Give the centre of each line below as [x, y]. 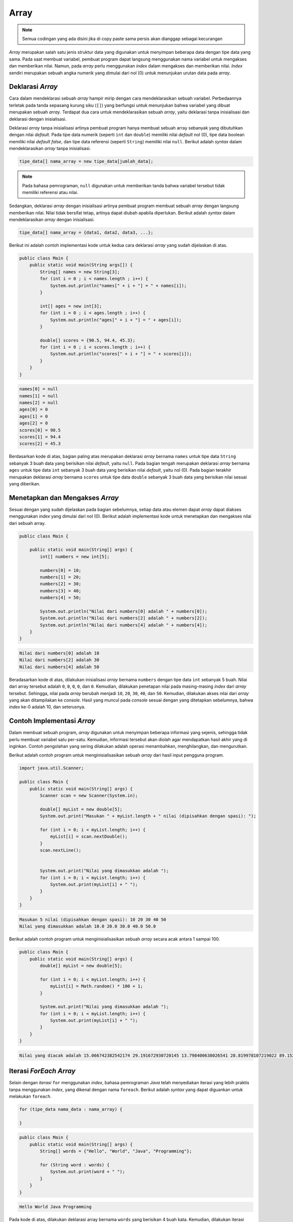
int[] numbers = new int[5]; [75, 556]
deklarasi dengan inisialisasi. [38, 119]
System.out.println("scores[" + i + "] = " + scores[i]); [121, 354]
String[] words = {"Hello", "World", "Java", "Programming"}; [116, 1151]
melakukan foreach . [30, 1096]
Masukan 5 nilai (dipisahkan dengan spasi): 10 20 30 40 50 [93, 919]
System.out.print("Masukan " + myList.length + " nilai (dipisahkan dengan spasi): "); [148, 816]
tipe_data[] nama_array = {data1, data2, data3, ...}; [86, 233]
